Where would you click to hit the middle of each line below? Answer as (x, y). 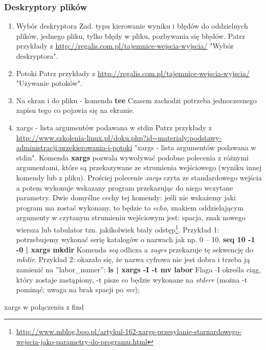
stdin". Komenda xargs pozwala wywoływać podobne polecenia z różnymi (132, 157)
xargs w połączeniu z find (44, 306)
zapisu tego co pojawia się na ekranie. (75, 110)
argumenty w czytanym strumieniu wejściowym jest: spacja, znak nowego (131, 217)
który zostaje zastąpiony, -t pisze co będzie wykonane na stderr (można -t (132, 279)
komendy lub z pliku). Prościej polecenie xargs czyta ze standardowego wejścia (139, 177)
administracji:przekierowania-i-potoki (74, 147)
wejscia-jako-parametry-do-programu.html (82, 341)
